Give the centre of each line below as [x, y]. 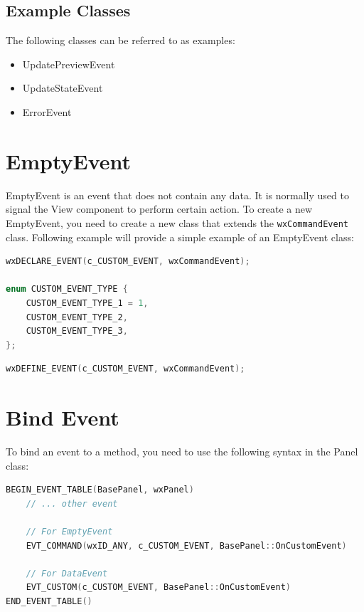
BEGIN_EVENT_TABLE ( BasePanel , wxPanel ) [100, 490]
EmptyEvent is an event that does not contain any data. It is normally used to [177, 195]
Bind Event [63, 417]
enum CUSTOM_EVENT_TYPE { [67, 289]
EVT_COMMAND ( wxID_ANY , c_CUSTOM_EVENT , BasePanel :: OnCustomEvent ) [186, 545]
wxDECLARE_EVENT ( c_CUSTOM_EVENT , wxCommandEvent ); [128, 262]
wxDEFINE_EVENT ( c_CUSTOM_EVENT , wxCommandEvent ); [125, 369]
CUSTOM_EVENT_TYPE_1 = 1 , [87, 303]
